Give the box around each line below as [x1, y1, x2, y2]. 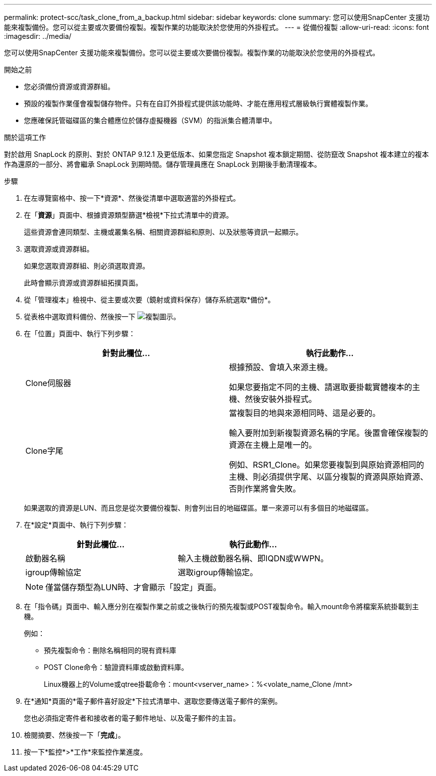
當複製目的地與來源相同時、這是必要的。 [229, 408, 381, 418]
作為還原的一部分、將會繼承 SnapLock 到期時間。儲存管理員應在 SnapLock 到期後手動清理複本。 [4, 160, 322, 168]
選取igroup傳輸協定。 [178, 567, 258, 577]
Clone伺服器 [25, 378, 71, 388]
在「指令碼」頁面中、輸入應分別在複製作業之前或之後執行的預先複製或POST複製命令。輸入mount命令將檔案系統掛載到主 [24, 602, 419, 611]
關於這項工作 [4, 133, 46, 141]
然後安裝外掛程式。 [245, 394, 317, 404]
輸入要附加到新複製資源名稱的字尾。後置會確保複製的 [229, 428, 429, 438]
